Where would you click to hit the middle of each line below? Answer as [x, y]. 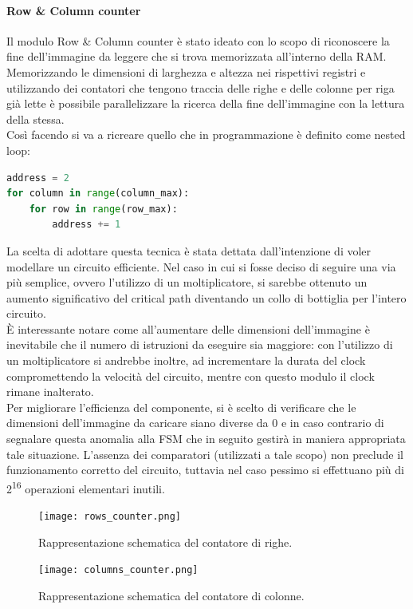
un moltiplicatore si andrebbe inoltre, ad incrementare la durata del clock [186, 360]
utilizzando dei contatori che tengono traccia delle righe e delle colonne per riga [201, 87]
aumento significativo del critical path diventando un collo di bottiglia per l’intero [206, 297]
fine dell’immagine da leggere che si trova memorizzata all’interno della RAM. [197, 56]
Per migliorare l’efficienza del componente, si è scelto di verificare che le [181, 407]
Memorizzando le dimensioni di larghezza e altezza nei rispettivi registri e [186, 71]
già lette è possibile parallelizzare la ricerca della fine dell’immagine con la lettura [206, 103]
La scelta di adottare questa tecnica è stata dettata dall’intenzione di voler [189, 250]
